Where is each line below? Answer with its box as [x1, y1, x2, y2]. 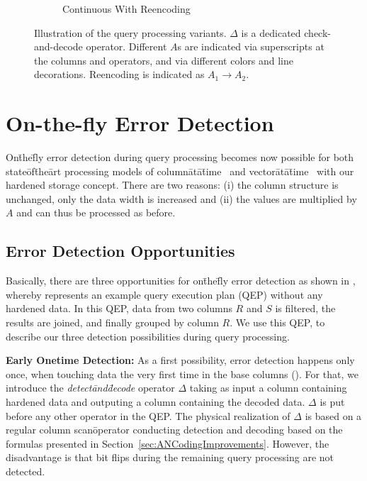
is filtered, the [275, 301, 336, 316]
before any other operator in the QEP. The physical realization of [6, 408, 290, 423]
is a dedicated [241, 25, 301, 40]
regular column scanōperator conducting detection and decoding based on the [6, 422, 343, 437]
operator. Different [86, 39, 167, 54]
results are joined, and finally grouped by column [6, 315, 219, 330]
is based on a [305, 408, 362, 423]
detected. [6, 463, 45, 478]
